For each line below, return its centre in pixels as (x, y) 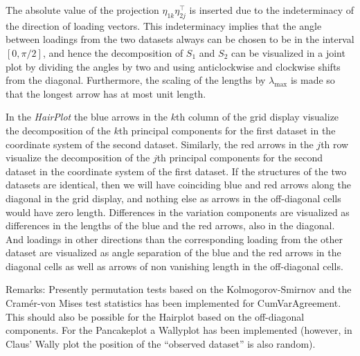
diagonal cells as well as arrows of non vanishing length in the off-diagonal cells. (174, 266)
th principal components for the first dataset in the (227, 130)
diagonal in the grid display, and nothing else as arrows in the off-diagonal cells (173, 198)
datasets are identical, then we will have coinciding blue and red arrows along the (178, 185)
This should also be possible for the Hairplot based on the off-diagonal (155, 316)
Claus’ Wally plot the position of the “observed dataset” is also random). (161, 343)
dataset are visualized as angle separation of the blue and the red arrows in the (173, 252)
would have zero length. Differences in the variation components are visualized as (178, 212)
